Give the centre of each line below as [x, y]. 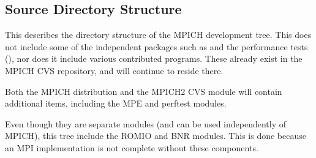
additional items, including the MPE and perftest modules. [116, 103]
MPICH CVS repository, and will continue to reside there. [114, 70]
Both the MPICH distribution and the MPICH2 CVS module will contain [144, 91]
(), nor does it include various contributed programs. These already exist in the [154, 58]
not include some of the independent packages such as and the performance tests [156, 46]
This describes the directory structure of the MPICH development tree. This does [158, 35]
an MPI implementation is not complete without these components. [132, 147]
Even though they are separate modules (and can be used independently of [146, 123]
